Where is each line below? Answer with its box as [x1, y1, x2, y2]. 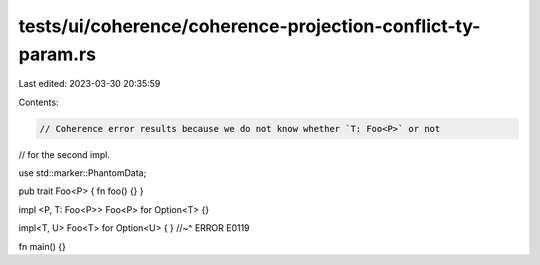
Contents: [18, 96, 59, 108]
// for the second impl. [18, 148, 110, 160]
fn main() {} [18, 240, 67, 252]
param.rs [18, 43, 97, 65]
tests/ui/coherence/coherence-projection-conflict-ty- [18, 15, 481, 37]
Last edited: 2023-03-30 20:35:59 [18, 78, 161, 90]
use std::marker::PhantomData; [18, 167, 147, 179]
